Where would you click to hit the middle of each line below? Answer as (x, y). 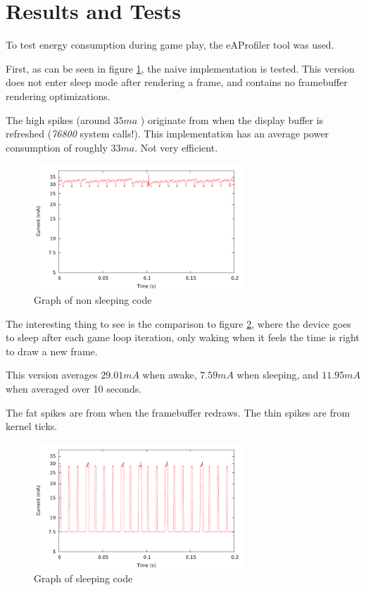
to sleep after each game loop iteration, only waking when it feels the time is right (183, 337)
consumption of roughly (57, 147)
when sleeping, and (278, 375)
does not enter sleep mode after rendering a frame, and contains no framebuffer (177, 82)
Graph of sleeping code (83, 578)
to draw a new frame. (52, 351)
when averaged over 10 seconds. (74, 388)
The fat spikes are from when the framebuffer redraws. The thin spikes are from (178, 412)
